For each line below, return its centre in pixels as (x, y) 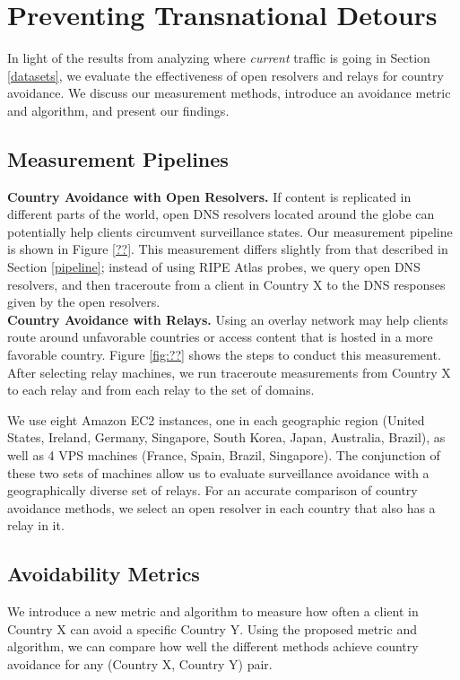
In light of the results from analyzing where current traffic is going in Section (219, 58)
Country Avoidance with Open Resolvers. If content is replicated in (209, 196)
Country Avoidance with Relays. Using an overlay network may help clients (228, 319)
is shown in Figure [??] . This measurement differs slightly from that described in (228, 249)
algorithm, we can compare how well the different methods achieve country (213, 646)
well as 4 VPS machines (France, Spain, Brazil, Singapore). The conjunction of (224, 455)
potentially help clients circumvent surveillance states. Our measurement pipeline (230, 231)
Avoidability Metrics (104, 574)
